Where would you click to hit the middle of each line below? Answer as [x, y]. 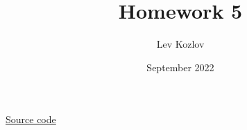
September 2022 [180, 67]
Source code [31, 119]
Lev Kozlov [180, 44]
